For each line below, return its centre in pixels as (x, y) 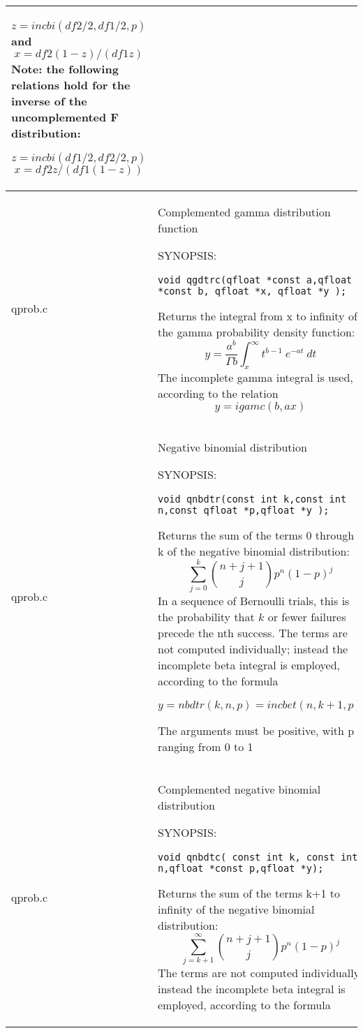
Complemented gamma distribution (244, 212)
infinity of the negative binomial (236, 909)
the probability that (206, 616)
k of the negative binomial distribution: (253, 551)
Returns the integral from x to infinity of (257, 316)
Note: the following (65, 69)
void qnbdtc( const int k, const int (258, 857)
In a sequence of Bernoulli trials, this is (253, 600)
